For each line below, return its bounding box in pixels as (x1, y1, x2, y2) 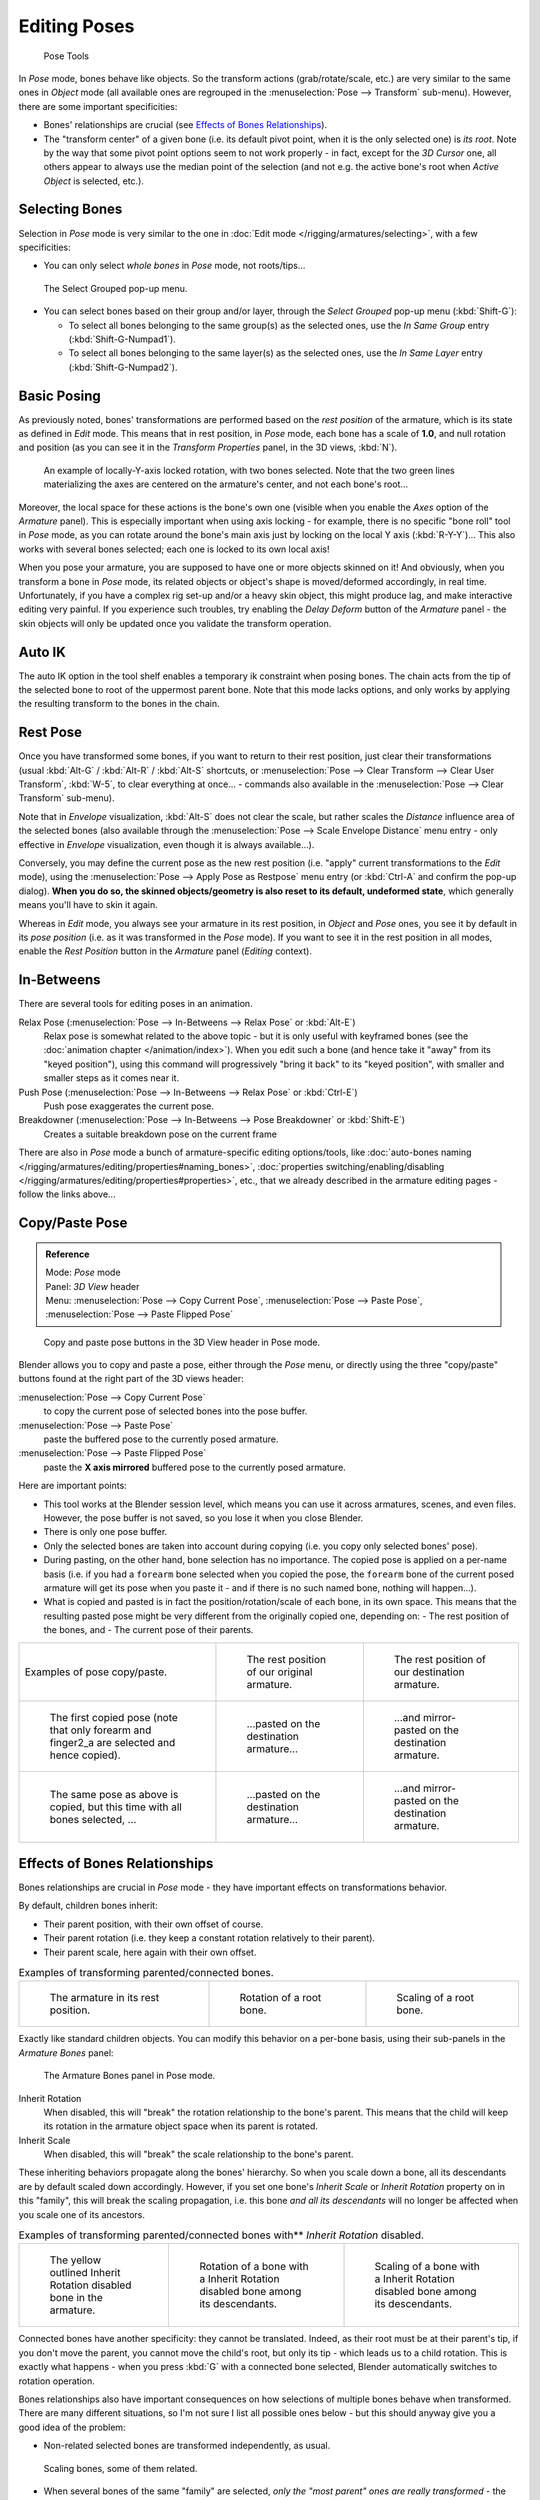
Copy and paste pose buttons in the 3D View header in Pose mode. (43, 1336, 320, 1348)
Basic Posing (18, 387, 101, 404)
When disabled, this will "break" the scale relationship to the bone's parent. (43, 2148, 354, 2160)
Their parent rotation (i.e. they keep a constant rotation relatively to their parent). (43, 1932, 375, 1944)
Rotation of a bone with (199, 2260, 309, 2274)
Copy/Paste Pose (18, 1215, 128, 1232)
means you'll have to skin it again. (18, 899, 159, 911)
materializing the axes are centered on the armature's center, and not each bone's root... (43, 478, 409, 490)
